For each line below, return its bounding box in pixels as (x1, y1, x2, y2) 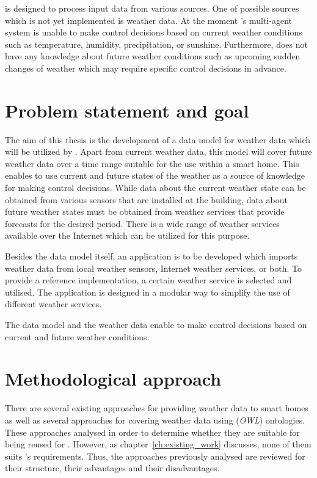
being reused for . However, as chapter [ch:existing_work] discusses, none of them (5, 438, 312, 450)
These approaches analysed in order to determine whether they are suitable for (5, 425, 300, 438)
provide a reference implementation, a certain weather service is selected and (5, 274, 292, 286)
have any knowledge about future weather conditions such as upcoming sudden (5, 50, 301, 62)
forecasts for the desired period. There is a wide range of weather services (5, 217, 280, 230)
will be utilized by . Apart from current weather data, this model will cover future (5, 145, 312, 158)
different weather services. (5, 297, 102, 310)
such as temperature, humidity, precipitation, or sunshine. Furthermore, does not (5, 37, 308, 50)
